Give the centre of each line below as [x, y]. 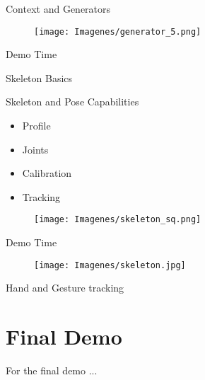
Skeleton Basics [39, 77]
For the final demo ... [52, 370]
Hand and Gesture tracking [65, 288]
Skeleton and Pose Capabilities [72, 102]
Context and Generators [58, 8]
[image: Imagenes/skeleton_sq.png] [118, 220]
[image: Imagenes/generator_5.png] [118, 31]
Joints [35, 149]
